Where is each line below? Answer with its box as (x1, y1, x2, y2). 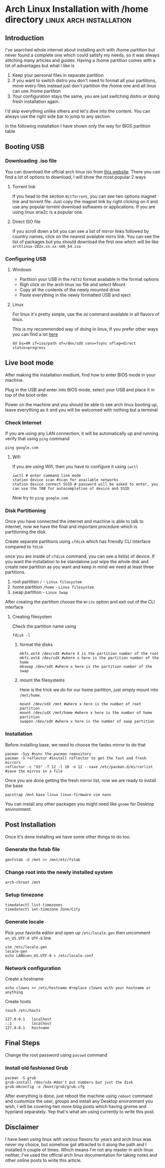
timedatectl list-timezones (5, 903, 63, 907)
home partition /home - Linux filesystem (12, 584, 95, 590)
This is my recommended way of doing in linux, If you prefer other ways (12, 326, 159, 332)
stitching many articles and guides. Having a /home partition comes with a (5, 57, 156, 63)
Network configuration (5, 964, 61, 971)
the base (5, 783, 23, 789)
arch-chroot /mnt (5, 880, 41, 885)
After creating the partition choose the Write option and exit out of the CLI (5, 599, 155, 605)
